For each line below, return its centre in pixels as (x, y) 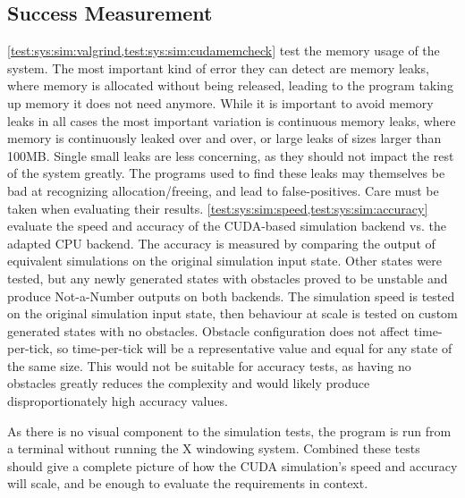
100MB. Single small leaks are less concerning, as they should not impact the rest (231, 155)
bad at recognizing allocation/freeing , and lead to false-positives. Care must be (223, 190)
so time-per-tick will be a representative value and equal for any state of (254, 348)
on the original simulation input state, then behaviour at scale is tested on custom (232, 313)
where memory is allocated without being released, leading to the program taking (230, 85)
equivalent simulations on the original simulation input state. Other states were (224, 261)
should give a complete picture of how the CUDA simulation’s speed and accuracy (232, 465)
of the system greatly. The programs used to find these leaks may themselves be (226, 173)
